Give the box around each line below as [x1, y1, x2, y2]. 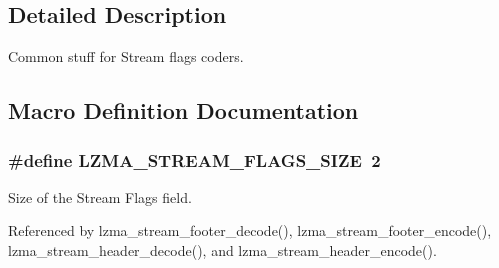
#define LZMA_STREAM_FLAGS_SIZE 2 [8, 147, 381, 172]
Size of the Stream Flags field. [8, 186, 192, 207]
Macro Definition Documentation [8, 95, 359, 126]
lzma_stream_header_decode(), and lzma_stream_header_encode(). [8, 239, 437, 260]
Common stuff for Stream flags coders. [8, 46, 244, 67]
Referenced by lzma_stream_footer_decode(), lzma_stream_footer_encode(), [8, 220, 492, 241]
